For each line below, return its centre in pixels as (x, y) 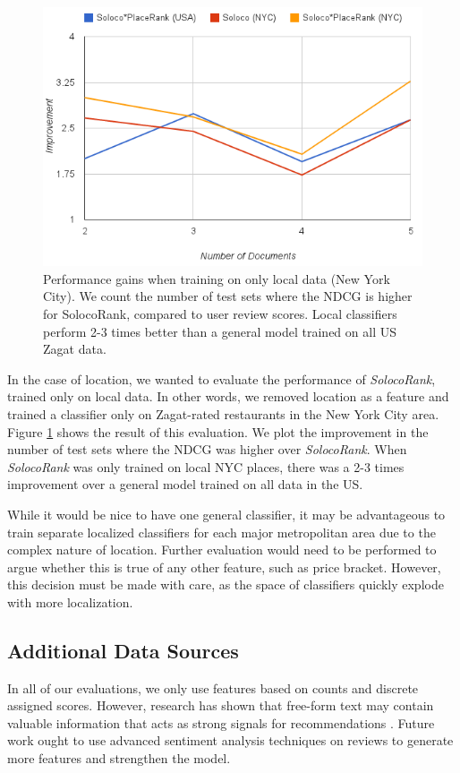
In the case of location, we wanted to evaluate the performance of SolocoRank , (221, 378)
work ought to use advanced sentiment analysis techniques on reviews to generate (230, 740)
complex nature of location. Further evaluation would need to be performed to (222, 550)
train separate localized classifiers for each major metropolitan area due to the (221, 532)
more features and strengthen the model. (119, 758)
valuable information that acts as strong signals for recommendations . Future (221, 722)
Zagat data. (75, 349)
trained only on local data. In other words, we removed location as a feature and (228, 396)
